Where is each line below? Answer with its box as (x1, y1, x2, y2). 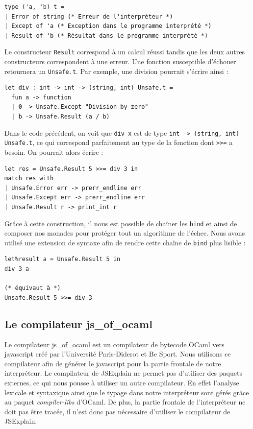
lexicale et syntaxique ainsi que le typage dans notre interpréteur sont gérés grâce (4, 387, 249, 397)
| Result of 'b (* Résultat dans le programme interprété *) (4, 32, 208, 39)
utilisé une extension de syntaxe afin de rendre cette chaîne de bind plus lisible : (4, 237, 246, 247)
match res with (4, 175, 54, 182)
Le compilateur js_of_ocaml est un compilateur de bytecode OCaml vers (4, 339, 225, 349)
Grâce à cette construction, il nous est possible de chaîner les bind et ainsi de (4, 218, 237, 228)
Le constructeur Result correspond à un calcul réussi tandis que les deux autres (4, 47, 245, 57)
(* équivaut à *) (4, 285, 61, 292)
